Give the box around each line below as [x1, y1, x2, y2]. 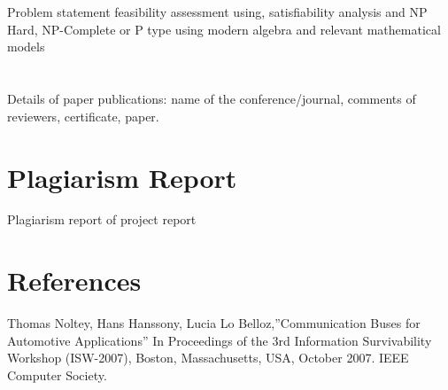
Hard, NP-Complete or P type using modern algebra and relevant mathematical [7, 19, 441, 38]
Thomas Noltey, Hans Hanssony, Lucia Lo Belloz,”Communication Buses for [7, 314, 421, 332]
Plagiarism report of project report [7, 210, 197, 229]
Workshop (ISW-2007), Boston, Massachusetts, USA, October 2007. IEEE [7, 348, 409, 367]
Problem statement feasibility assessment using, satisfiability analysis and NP [7, 3, 428, 21]
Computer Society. [7, 365, 107, 384]
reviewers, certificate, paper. [7, 106, 159, 125]
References [7, 262, 142, 299]
